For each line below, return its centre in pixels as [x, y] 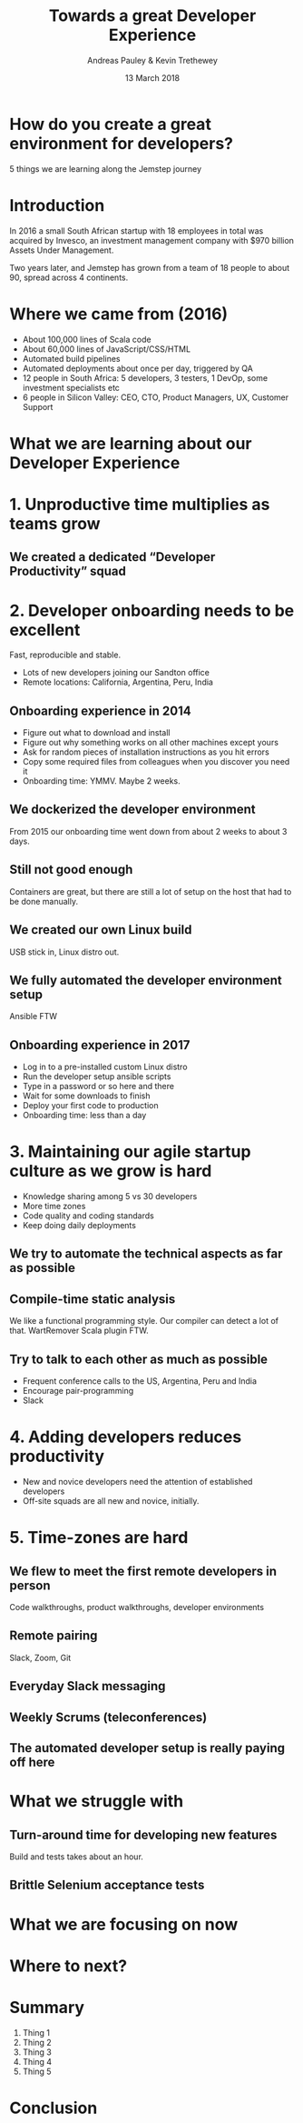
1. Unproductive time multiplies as [140, 504]
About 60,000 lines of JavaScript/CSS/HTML [107, 349]
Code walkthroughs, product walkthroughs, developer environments [137, 1607]
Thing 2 [37, 2042]
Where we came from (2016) [119, 314]
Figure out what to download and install [96, 733]
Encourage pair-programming [78, 1391]
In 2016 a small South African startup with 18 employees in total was [137, 230]
